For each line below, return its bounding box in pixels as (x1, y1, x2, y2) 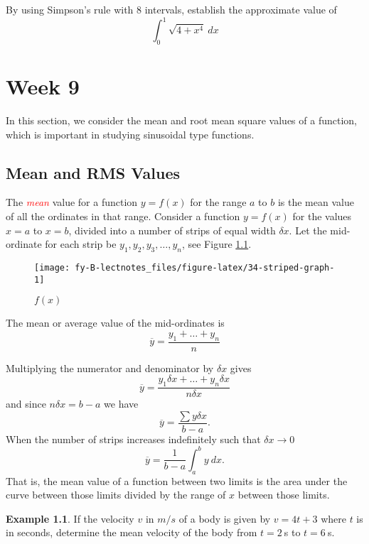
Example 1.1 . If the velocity (6, 511, 134, 526)
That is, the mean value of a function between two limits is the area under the (6, 473, 348, 488)
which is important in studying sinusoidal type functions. (6, 126, 255, 141)
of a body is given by (178, 511, 271, 526)
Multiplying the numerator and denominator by (6, 360, 214, 375)
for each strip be (45, 236, 117, 251)
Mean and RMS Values (6, 161, 181, 183)
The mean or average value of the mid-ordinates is (6, 315, 225, 330)
